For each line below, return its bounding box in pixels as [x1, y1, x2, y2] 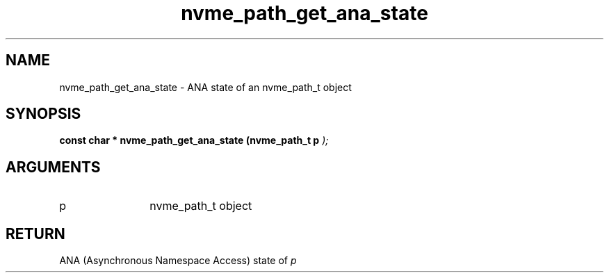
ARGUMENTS [6, 158, 101, 176]
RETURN [6, 224, 65, 243]
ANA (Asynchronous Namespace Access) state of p [59, 254, 297, 267]
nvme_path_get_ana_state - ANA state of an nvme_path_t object [59, 81, 352, 93]
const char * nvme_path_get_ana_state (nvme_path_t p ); [59, 134, 329, 147]
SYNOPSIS [6, 105, 81, 123]
